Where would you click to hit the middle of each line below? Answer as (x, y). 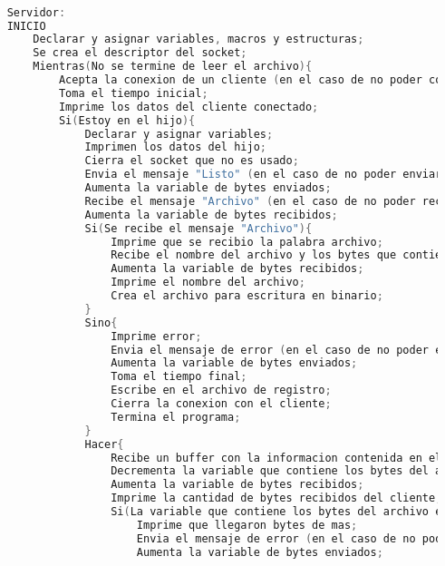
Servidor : (36, 12)
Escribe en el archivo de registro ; (221, 390)
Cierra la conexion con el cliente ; (221, 404)
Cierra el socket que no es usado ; (192, 161)
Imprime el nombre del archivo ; (208, 283)
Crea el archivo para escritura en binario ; (247, 296)
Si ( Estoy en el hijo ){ (127, 120)
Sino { (101, 322)
